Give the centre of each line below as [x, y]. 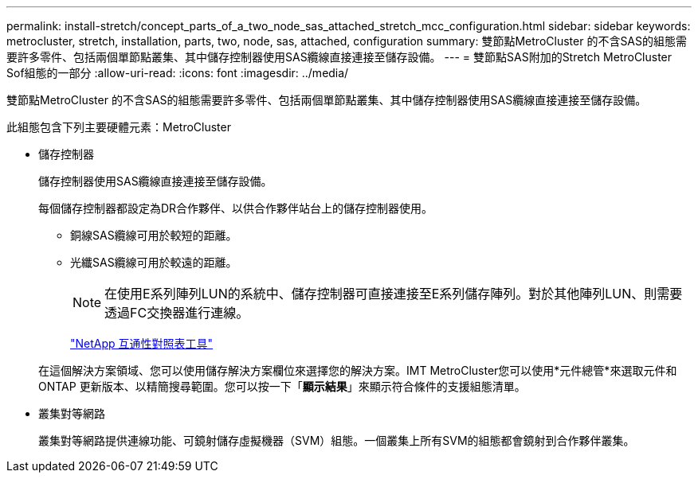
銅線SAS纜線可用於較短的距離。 [154, 235]
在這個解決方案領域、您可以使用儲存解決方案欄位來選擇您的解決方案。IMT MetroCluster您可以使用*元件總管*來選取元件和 [358, 370]
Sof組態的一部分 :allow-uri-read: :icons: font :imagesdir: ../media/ [178, 73]
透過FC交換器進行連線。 [177, 313]
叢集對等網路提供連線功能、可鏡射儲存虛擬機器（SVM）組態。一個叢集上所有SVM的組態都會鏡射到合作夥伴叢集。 [337, 440]
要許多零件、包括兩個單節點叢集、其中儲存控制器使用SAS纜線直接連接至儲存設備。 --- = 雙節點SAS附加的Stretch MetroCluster [339, 57]
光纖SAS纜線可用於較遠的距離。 [154, 262]
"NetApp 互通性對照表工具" [142, 343]
